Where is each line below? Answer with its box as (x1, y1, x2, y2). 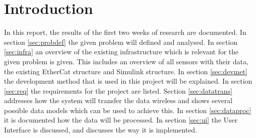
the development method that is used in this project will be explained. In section (4, 76, 252, 86)
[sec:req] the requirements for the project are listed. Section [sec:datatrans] (4, 85, 232, 96)
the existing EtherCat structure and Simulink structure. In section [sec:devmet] (4, 66, 247, 76)
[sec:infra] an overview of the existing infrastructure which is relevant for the (4, 46, 239, 57)
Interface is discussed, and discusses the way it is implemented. (4, 125, 197, 135)
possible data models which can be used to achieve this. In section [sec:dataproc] (4, 105, 251, 115)
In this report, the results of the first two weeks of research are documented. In (4, 27, 246, 37)
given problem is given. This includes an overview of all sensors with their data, (4, 56, 248, 66)
